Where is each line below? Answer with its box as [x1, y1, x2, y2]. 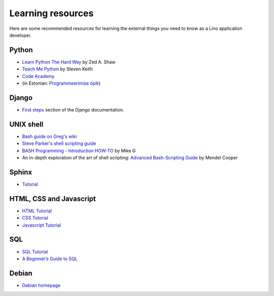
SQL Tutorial [22, 248, 48, 254]
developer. [9, 32, 32, 38]
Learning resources [9, 8, 94, 19]
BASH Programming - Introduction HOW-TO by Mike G [22, 147, 136, 154]
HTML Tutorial [22, 208, 52, 214]
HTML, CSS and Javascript [9, 194, 96, 203]
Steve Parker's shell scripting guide [22, 140, 96, 146]
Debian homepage [22, 282, 61, 288]
